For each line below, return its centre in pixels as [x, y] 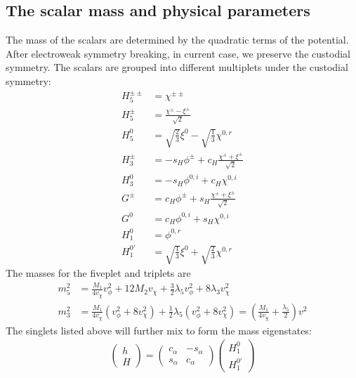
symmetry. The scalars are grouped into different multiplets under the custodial [177, 67]
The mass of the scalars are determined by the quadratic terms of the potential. [177, 40]
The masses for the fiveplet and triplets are [98, 272]
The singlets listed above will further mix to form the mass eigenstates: [159, 330]
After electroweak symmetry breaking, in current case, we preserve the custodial [178, 53]
